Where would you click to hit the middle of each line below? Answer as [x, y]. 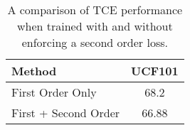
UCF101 [155, 71]
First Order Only [54, 92]
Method [34, 71]
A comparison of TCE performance [95, 10]
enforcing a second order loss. [95, 42]
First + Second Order [66, 113]
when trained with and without [95, 26]
